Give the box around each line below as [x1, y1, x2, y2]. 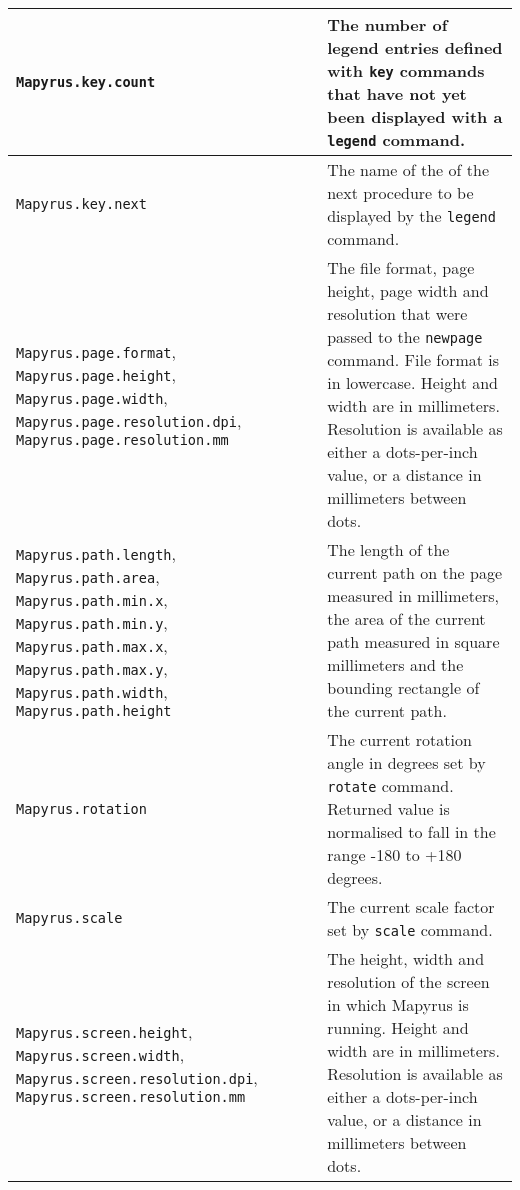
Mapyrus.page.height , [16, 363, 176, 386]
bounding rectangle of [327, 676, 480, 699]
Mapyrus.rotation [16, 800, 147, 817]
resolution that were [327, 302, 468, 325]
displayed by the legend [327, 204, 496, 227]
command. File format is [327, 348, 500, 371]
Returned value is [327, 797, 450, 820]
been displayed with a [327, 105, 503, 128]
